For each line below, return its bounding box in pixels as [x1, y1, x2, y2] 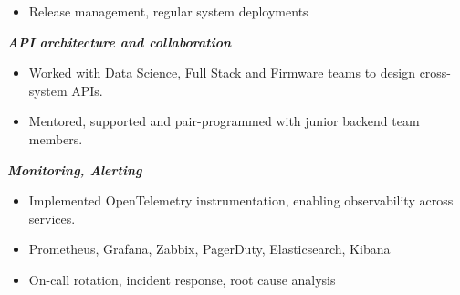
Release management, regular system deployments [28, 2, 308, 20]
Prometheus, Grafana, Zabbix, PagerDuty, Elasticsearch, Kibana [28, 239, 391, 258]
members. [28, 129, 83, 148]
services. [28, 208, 76, 227]
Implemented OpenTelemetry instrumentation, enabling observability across [28, 191, 454, 210]
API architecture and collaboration [7, 32, 231, 51]
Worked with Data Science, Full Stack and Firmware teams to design [28, 63, 415, 82]
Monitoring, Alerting [7, 160, 142, 179]
